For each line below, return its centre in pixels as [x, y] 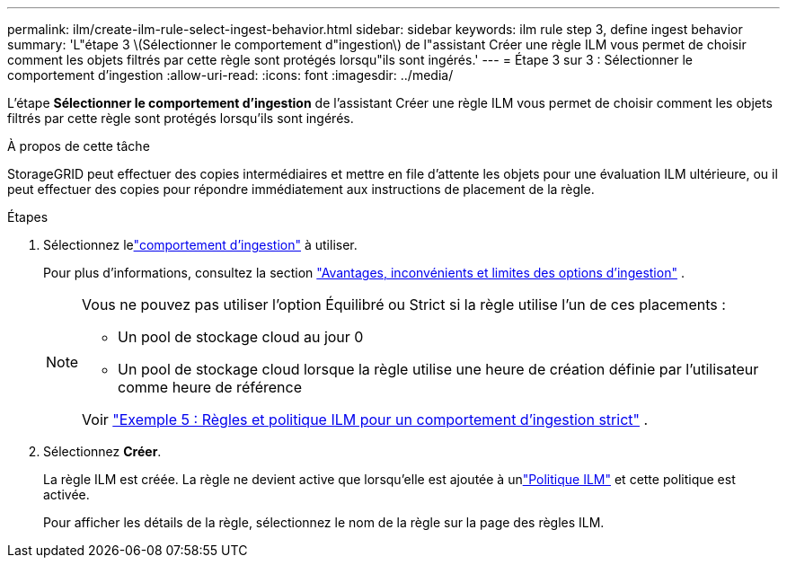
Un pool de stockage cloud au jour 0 [241, 337]
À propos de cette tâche [79, 146]
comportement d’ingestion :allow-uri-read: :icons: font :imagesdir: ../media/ [230, 75]
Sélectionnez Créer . [102, 451]
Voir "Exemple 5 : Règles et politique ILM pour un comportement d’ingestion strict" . [365, 419]
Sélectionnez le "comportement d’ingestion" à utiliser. [200, 245]
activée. [66, 494]
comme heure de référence [210, 387]
